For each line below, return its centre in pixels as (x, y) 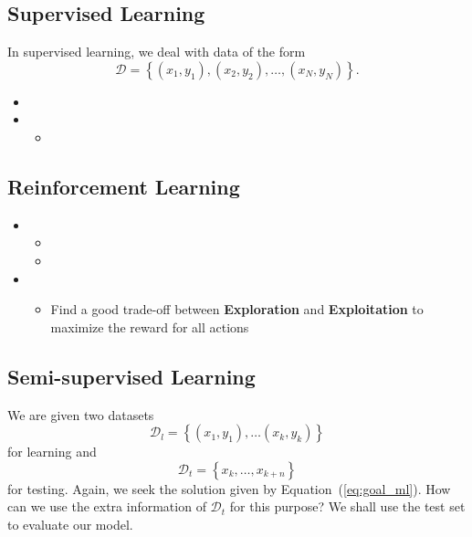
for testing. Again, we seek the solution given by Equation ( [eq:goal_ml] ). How (229, 488)
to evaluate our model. (70, 524)
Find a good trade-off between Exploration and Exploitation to (237, 309)
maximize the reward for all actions (150, 326)
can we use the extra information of (107, 506)
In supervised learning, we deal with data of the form (157, 52)
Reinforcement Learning (124, 186)
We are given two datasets (81, 414)
